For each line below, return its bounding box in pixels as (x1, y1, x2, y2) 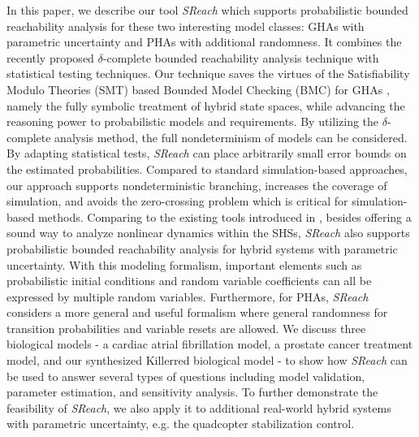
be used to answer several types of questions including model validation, (6, 367, 365, 384)
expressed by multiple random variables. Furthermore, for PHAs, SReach (6, 288, 369, 305)
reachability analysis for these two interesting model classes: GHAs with (6, 17, 365, 34)
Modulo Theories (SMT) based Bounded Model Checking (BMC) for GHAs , (6, 80, 390, 97)
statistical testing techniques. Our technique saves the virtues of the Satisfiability (6, 65, 410, 82)
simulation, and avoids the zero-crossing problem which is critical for (6, 193, 348, 210)
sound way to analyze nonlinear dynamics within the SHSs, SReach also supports (6, 224, 410, 241)
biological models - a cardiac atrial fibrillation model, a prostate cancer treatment (6, 335, 413, 353)
